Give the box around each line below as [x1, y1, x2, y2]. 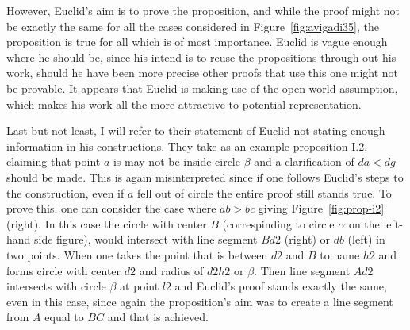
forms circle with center [6, 262, 121, 278]
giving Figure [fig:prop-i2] [258, 200, 385, 217]
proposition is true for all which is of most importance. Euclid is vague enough [6, 33, 388, 50]
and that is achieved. [107, 309, 209, 325]
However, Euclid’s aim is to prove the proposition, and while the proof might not [6, 2, 400, 18]
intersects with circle [6, 278, 106, 294]
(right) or [284, 231, 330, 247]
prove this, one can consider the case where [6, 200, 216, 217]
